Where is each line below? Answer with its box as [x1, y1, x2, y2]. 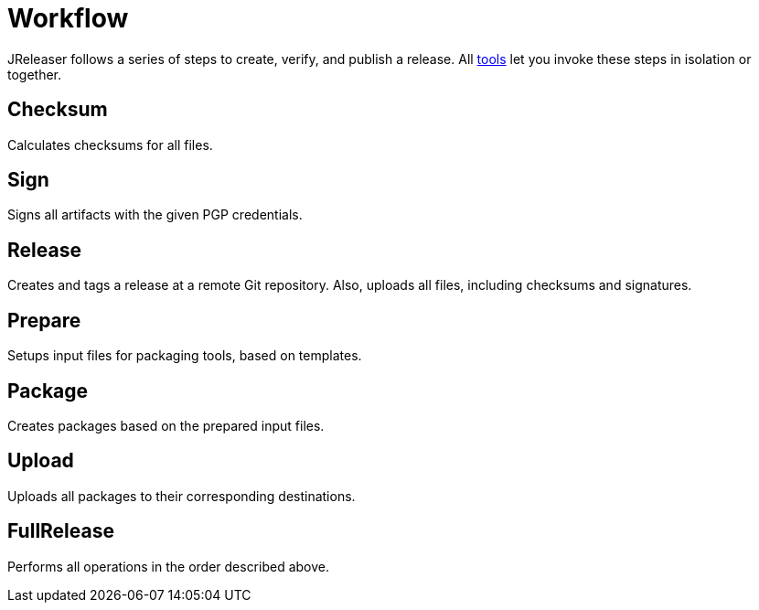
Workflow [7, 3, 129, 34]
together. [7, 66, 62, 82]
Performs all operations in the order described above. [7, 558, 330, 574]
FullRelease [7, 519, 114, 543]
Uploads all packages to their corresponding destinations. [7, 487, 356, 504]
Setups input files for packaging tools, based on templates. [7, 348, 362, 364]
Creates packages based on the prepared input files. [7, 417, 325, 433]
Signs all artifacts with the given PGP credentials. [7, 207, 303, 223]
